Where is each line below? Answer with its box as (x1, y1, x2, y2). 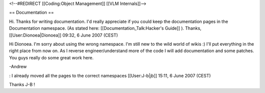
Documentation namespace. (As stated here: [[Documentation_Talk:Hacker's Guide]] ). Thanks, (9, 25, 202, 31)
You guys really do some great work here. (9, 55, 94, 60)
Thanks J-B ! (9, 81, 35, 87)
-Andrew (9, 64, 27, 70)
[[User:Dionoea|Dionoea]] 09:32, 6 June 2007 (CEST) (9, 32, 118, 38)
